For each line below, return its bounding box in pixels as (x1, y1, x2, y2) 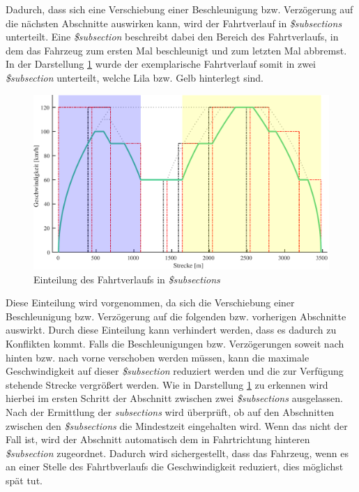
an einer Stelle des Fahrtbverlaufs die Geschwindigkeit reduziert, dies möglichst (6, 459, 344, 474)
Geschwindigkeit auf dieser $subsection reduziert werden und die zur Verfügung (6, 364, 344, 378)
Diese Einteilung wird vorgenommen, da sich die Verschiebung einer (6, 295, 295, 310)
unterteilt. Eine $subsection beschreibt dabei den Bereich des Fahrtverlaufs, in (6, 29, 339, 44)
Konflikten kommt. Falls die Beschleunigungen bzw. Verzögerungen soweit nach (6, 336, 344, 351)
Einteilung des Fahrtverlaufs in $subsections (33, 271, 220, 286)
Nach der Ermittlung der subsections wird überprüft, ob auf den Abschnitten (6, 405, 335, 419)
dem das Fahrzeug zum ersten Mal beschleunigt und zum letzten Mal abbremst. (6, 43, 347, 57)
